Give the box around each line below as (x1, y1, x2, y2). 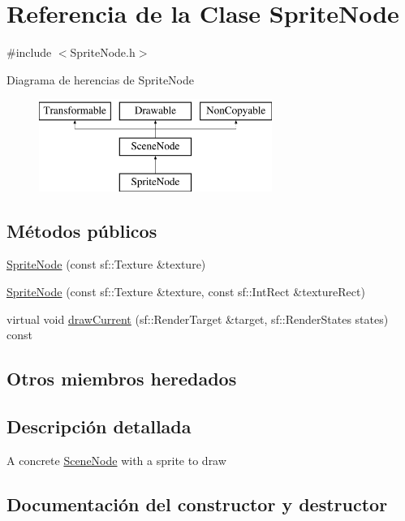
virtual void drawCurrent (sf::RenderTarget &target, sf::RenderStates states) (6, 310, 389, 327)
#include (6, 44, 52, 61)
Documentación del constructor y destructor (6, 491, 388, 516)
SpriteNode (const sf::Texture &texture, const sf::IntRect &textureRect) (6, 283, 365, 300)
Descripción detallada (6, 414, 192, 439)
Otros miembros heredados (6, 366, 237, 391)
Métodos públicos (6, 217, 157, 243)
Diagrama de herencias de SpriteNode (6, 71, 194, 88)
